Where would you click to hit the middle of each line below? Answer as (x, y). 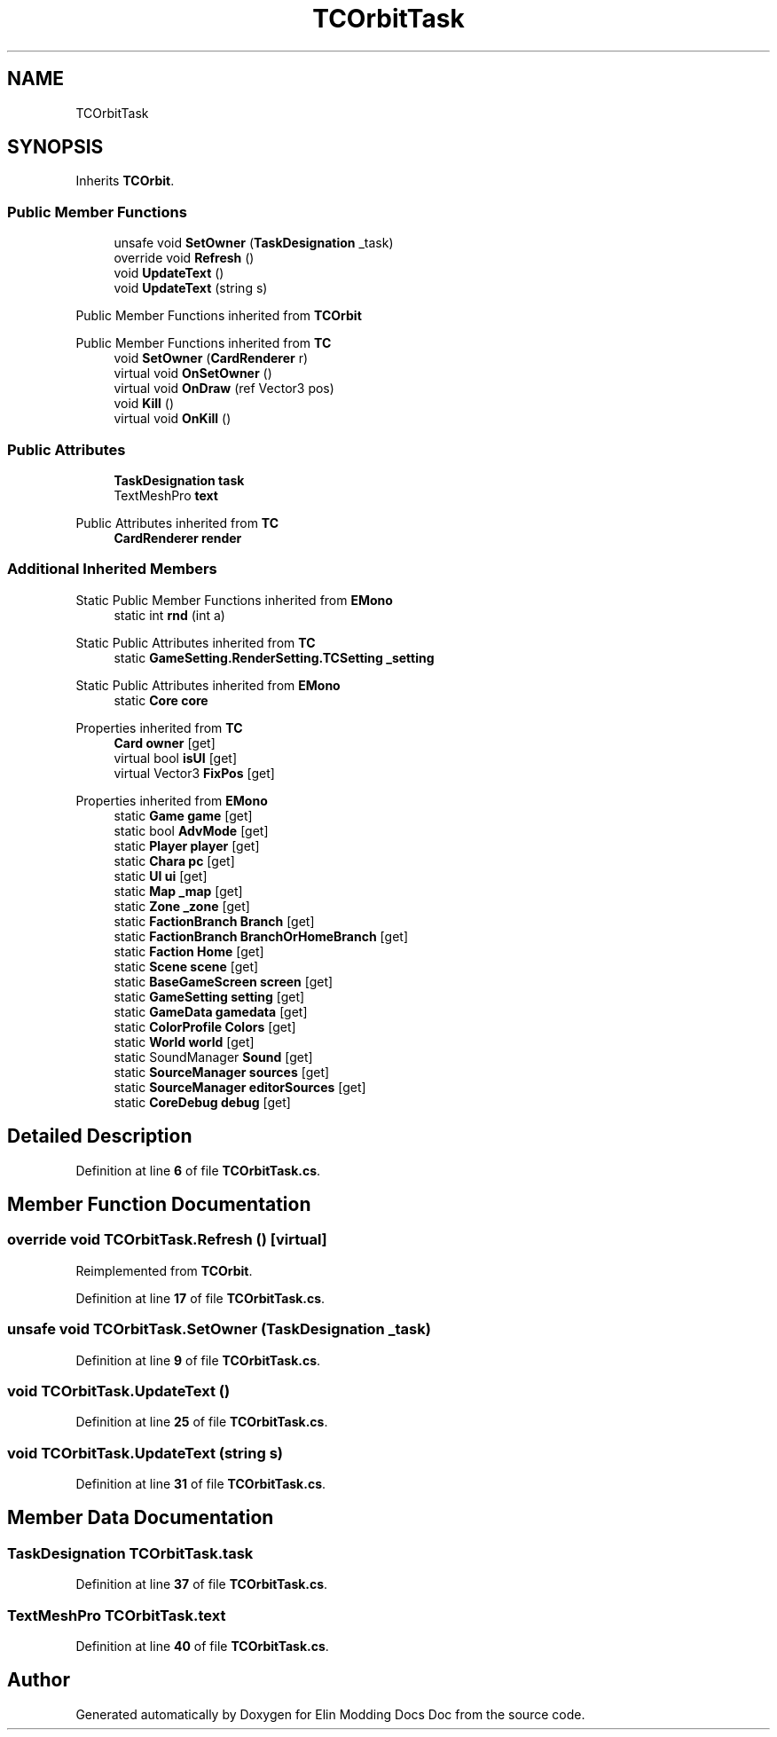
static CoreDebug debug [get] (202, 1102)
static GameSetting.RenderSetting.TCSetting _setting (274, 657)
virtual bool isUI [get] (176, 758)
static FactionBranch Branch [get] (214, 921)
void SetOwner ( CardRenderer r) (211, 358)
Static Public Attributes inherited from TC (196, 642)
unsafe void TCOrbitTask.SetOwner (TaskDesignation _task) (219, 1329)
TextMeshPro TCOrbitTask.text (117, 1615)
